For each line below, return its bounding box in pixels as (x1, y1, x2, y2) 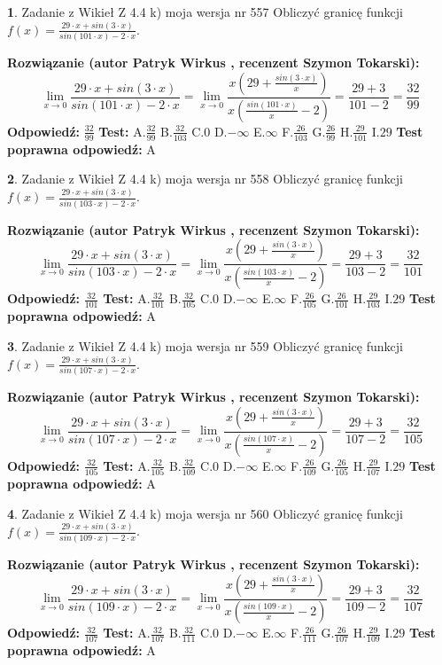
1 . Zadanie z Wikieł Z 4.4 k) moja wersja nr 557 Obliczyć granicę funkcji (7, 3, 403, 20)
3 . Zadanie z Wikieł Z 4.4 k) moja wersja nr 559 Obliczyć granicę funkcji (7, 336, 403, 355)
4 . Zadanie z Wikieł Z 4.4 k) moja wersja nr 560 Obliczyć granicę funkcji (7, 504, 403, 522)
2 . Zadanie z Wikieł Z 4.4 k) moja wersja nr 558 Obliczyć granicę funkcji (7, 169, 403, 188)
